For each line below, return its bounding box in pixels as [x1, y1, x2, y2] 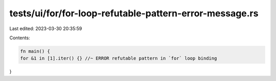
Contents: [9, 35, 30, 41]
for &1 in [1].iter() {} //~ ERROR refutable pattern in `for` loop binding [20, 56, 217, 61]
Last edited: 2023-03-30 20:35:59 [9, 25, 82, 32]
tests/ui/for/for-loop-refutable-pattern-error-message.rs [9, 8, 259, 19]
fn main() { [20, 48, 51, 54]
